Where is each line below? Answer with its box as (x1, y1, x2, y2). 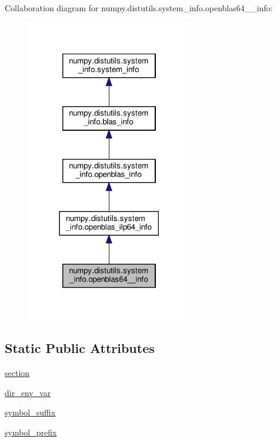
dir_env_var (5, 386, 51, 398)
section (5, 366, 30, 378)
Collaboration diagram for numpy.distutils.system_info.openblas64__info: (5, 2, 273, 14)
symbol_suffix (5, 406, 56, 418)
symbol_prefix (5, 425, 57, 438)
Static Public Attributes (5, 339, 155, 357)
